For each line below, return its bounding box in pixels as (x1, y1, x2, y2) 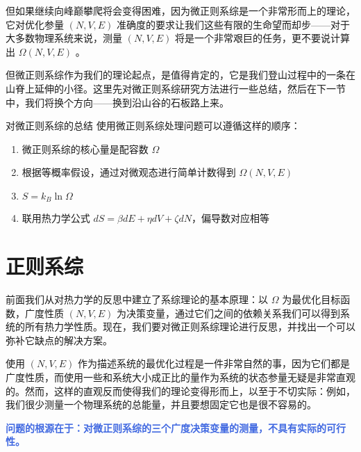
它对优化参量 (6, 17, 64, 31)
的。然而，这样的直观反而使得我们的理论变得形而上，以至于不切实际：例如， (6, 383, 355, 398)
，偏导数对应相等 (191, 211, 269, 225)
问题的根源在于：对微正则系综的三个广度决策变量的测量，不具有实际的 (6, 420, 326, 435)
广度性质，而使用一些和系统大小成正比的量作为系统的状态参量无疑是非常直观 (6, 370, 355, 385)
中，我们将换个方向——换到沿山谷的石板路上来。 (6, 95, 229, 109)
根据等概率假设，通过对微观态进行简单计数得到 (22, 165, 236, 179)
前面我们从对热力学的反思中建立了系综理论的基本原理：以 (6, 292, 268, 307)
